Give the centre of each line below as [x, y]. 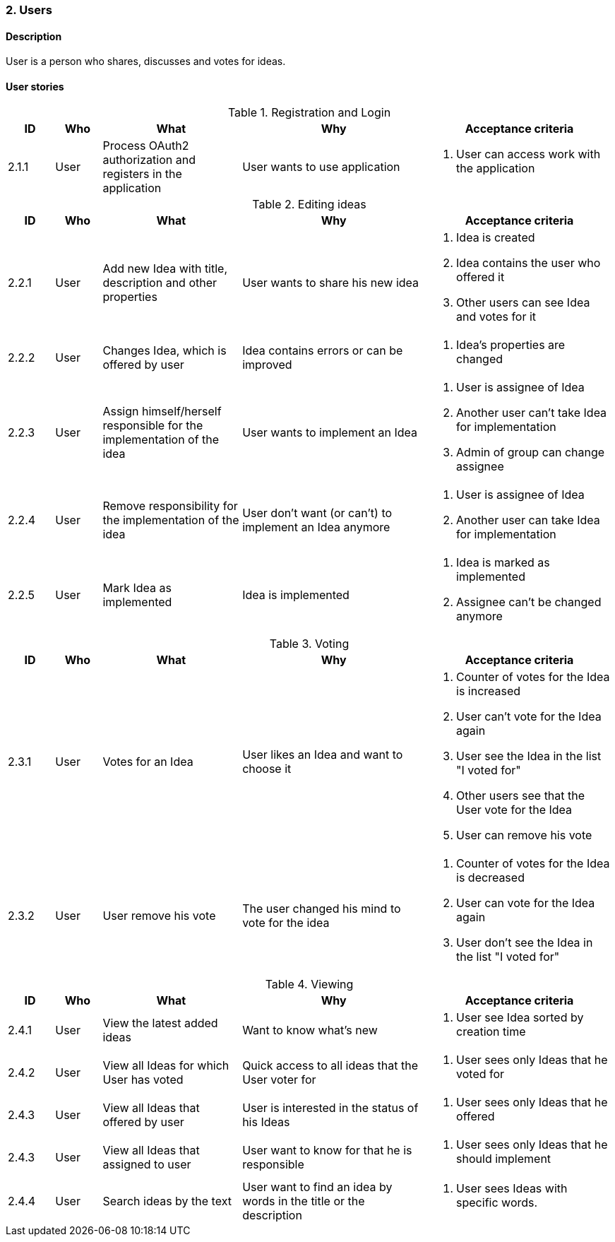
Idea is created [496, 238]
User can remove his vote [524, 835]
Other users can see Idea [523, 303]
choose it [267, 769]
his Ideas [266, 1122]
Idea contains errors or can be [323, 351]
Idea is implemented [296, 595]
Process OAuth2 [146, 146]
